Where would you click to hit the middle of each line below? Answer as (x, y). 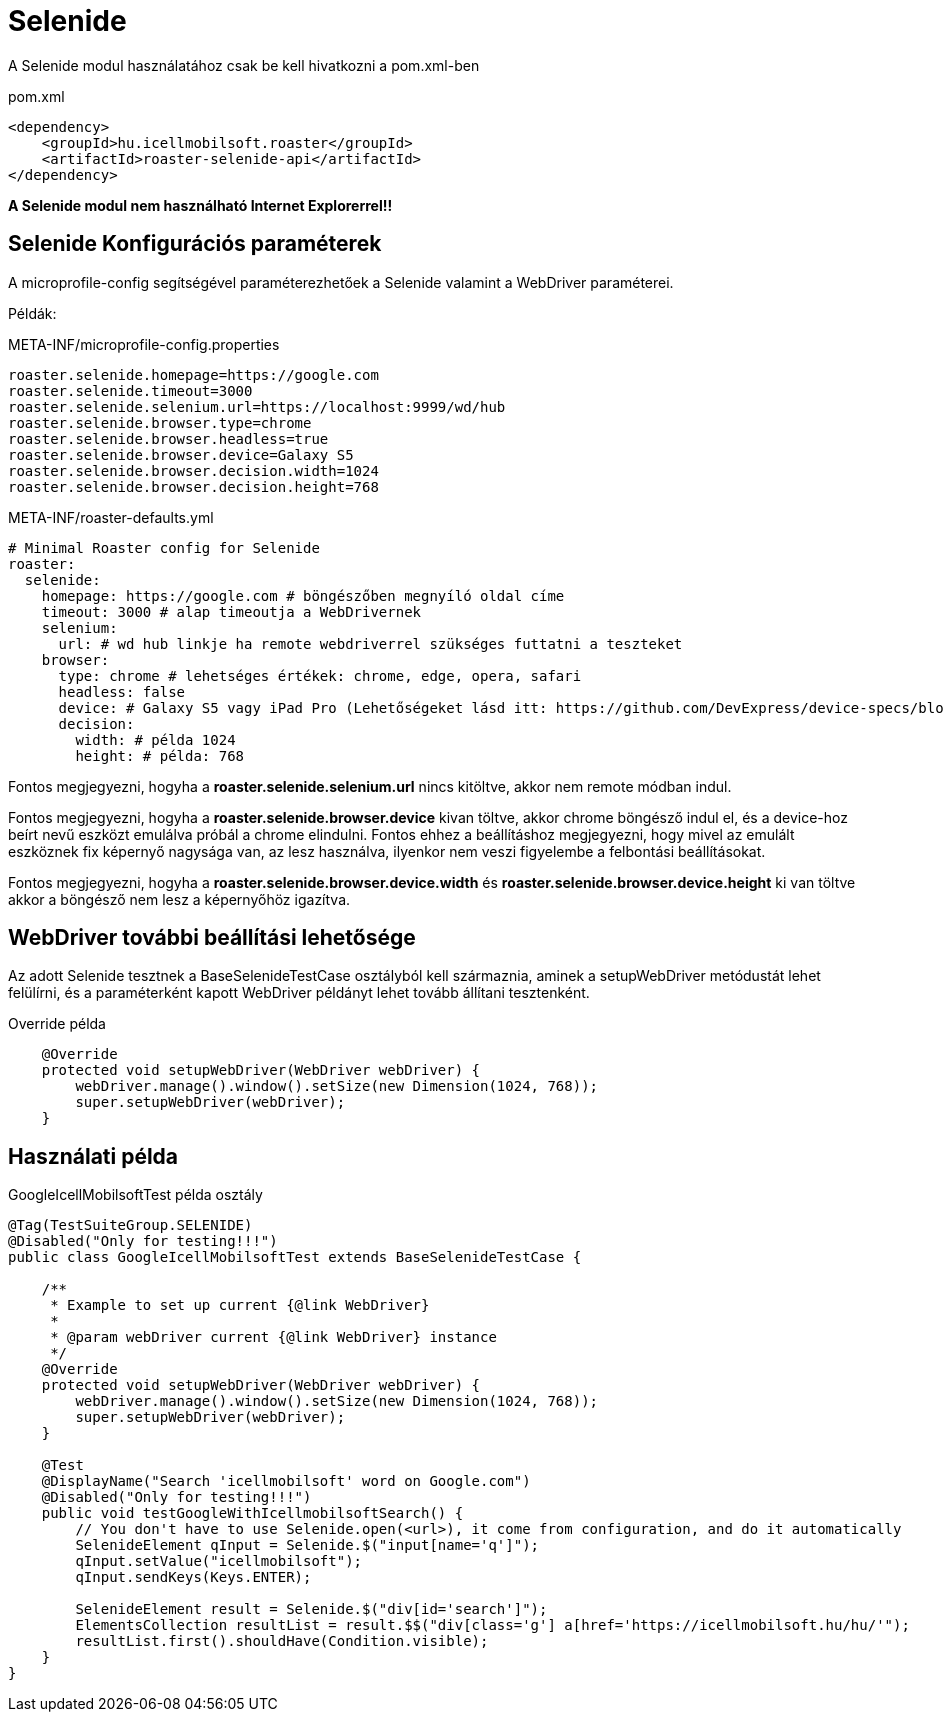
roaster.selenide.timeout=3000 (130, 390)
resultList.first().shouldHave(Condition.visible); (282, 1641)
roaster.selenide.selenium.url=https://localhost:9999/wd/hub (257, 406)
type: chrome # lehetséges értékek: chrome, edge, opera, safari (320, 675)
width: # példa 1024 (155, 739)
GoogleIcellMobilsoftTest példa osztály (135, 1195)
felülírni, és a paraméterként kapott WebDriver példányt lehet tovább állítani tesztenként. (299, 993)
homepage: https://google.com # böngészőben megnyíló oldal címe (303, 595)
